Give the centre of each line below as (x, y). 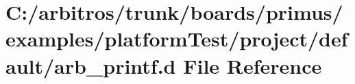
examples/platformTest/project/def (177, 39)
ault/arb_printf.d (91, 65)
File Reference (253, 65)
